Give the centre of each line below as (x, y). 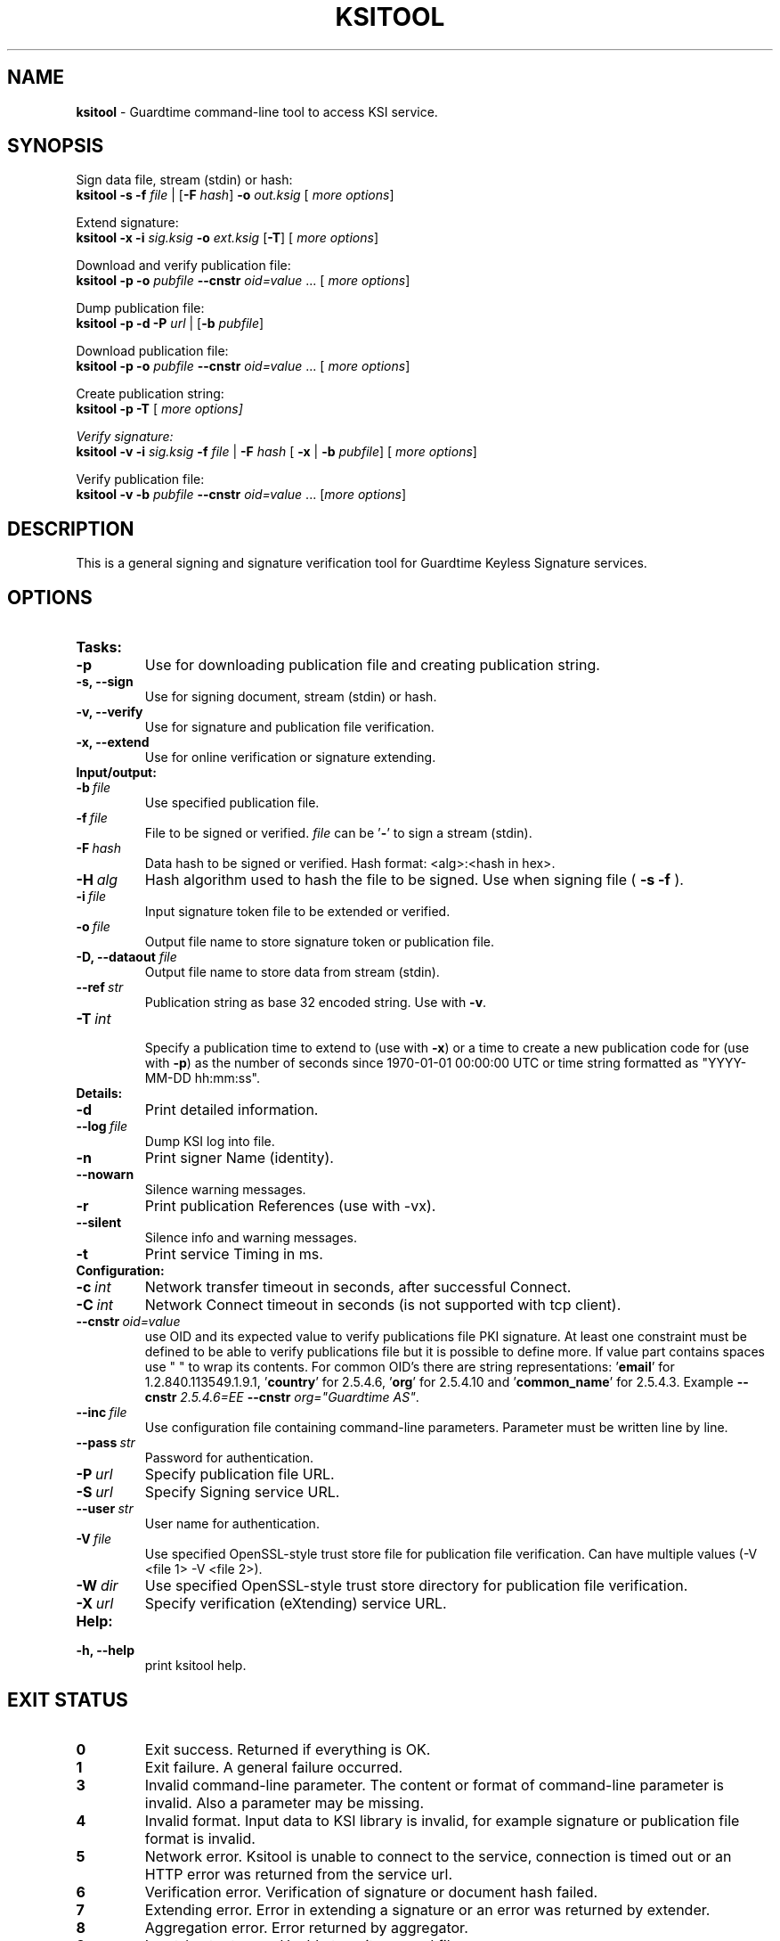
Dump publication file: (140, 308)
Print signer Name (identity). (239, 1158)
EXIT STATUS (68, 1699)
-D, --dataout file (126, 957)
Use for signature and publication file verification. (289, 727)
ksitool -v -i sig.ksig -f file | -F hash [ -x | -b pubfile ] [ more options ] (276, 452)
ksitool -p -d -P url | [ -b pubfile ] (170, 323)
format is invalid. (200, 1838)
